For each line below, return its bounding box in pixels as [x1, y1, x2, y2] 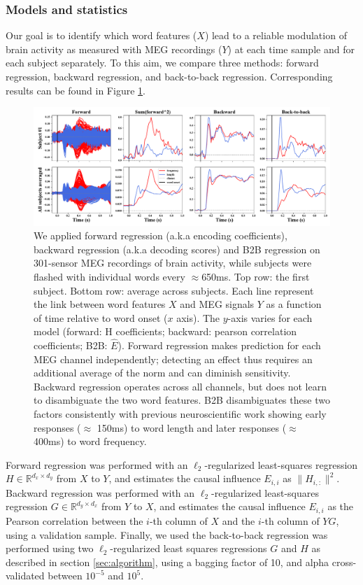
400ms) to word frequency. [34, 434, 147, 449]
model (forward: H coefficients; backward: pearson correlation [34, 324, 297, 339]
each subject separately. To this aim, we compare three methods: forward [6, 55, 319, 70]
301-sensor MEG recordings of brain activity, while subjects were [34, 255, 312, 270]
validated [6, 568, 45, 583]
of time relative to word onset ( [34, 310, 168, 325]
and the [222, 513, 255, 528]
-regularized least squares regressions [110, 541, 267, 556]
